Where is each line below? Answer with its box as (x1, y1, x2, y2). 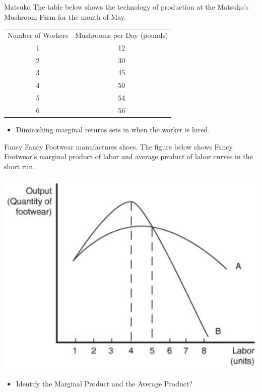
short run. (4, 161, 35, 171)
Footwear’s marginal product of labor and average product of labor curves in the (4, 151, 253, 162)
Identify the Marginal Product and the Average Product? (16, 378, 193, 389)
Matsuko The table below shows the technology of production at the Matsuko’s (4, 2, 249, 12)
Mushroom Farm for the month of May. (4, 11, 126, 22)
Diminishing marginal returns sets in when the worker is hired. (16, 124, 210, 135)
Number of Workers (8, 29, 68, 40)
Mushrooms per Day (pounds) (75, 29, 168, 40)
